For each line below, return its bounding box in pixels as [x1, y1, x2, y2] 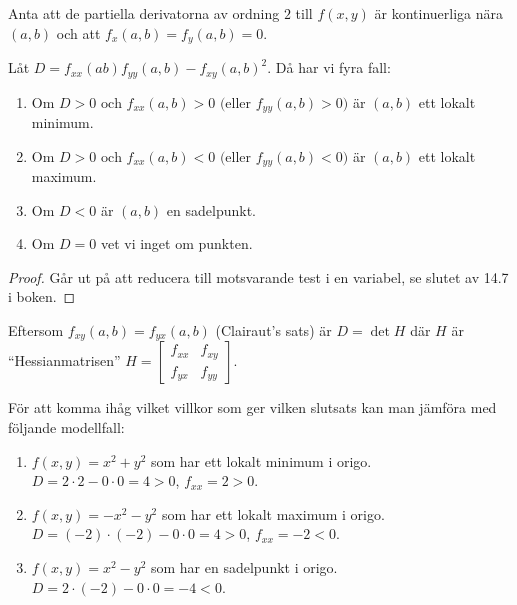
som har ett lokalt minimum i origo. [150, 450, 372, 471]
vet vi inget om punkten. [100, 233, 253, 254]
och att [56, 22, 101, 43]
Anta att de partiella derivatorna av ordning [8, 3, 280, 23]
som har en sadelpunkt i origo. [150, 556, 338, 577]
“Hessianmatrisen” [8, 350, 121, 371]
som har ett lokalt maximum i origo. [161, 503, 385, 524]
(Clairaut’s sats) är [215, 319, 332, 340]
